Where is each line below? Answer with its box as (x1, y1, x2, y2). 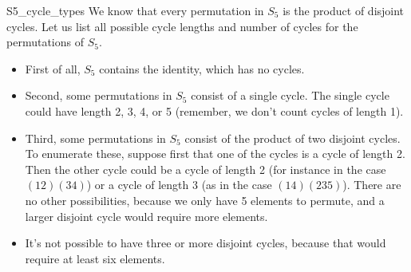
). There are (342, 176, 401, 193)
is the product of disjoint (283, 2, 405, 18)
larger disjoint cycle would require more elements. (25, 207, 268, 224)
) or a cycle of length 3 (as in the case (86, 176, 272, 193)
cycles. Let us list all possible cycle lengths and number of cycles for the (6, 18, 358, 34)
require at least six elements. (25, 250, 165, 266)
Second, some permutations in (25, 87, 172, 104)
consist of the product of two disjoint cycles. (184, 129, 401, 146)
